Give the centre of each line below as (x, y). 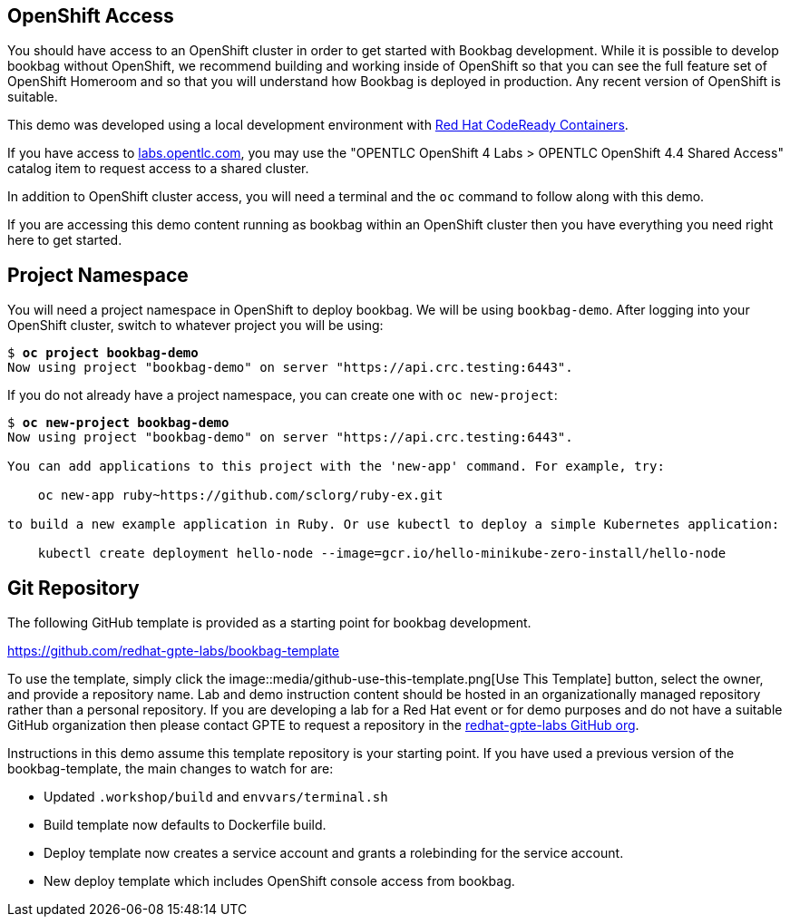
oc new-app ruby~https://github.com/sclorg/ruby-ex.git (240, 496)
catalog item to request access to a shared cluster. (158, 169)
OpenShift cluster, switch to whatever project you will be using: (195, 326)
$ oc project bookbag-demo (103, 353)
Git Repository (73, 588)
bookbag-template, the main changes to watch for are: (171, 769)
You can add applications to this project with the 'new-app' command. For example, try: (336, 467)
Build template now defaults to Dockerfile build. (185, 825)
